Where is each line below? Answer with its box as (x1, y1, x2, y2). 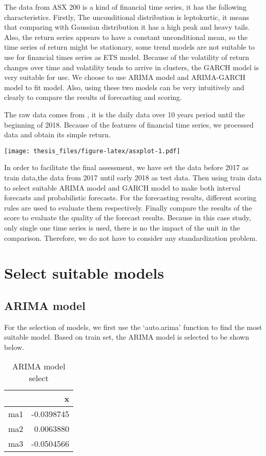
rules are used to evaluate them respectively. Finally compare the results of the (4, 202, 252, 213)
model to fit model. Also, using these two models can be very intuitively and (4, 81, 244, 92)
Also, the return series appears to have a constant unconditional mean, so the (4, 31, 248, 42)
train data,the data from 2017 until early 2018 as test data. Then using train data (4, 172, 262, 182)
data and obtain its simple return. (4, 129, 111, 140)
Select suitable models (4, 262, 165, 283)
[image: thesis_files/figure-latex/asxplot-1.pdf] (4, 147, 180, 155)
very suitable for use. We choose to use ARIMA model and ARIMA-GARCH (4, 72, 245, 82)
